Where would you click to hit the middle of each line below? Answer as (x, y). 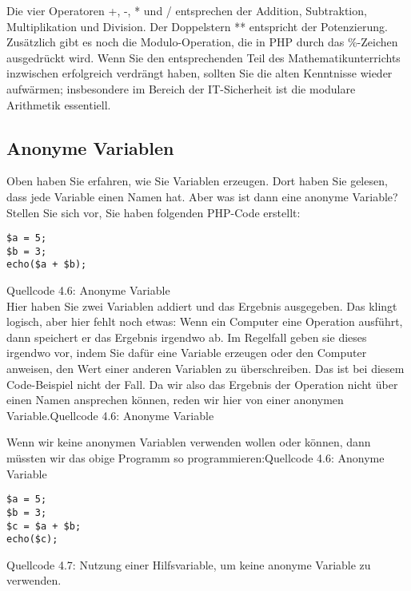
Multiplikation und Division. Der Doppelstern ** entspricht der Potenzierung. (197, 26)
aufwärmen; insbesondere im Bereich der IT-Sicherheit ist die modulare (181, 88)
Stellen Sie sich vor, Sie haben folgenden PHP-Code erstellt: (154, 212)
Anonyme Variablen (90, 147)
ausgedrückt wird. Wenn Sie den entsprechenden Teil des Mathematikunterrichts (204, 57)
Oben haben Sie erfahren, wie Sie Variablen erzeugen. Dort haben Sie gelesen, (197, 181)
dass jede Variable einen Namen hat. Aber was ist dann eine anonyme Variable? (202, 196)
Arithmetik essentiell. (59, 104)
